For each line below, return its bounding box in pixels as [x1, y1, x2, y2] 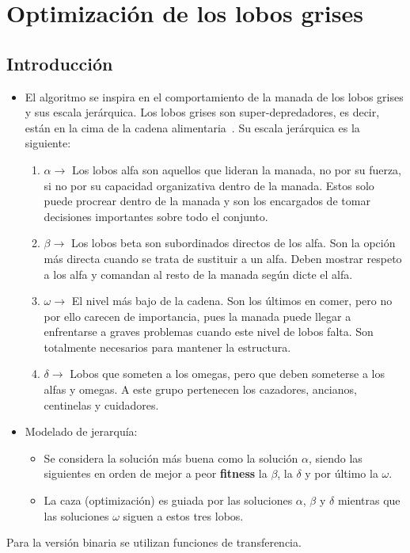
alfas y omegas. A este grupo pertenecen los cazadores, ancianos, [44, 381, 357, 398]
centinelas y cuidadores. [44, 396, 159, 413]
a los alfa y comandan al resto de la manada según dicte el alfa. [44, 265, 353, 282]
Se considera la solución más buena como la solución [44, 449, 298, 466]
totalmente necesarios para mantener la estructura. [44, 338, 291, 355]
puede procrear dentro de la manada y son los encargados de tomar [44, 193, 370, 209]
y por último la [305, 465, 378, 482]
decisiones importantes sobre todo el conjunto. [44, 208, 268, 224]
